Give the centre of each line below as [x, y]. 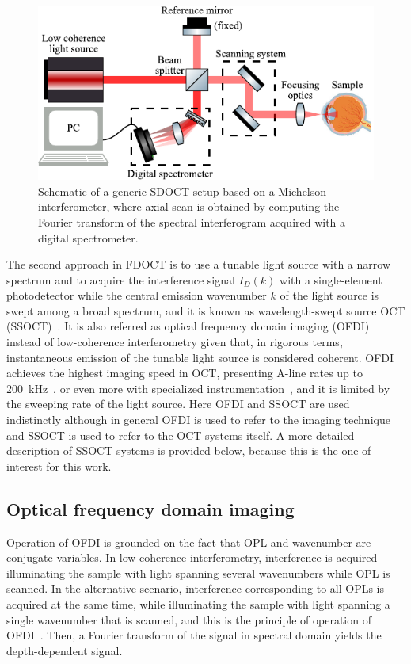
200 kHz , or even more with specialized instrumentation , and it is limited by [198, 388]
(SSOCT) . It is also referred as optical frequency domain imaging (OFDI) [188, 326]
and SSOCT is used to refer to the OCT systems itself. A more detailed [181, 435]
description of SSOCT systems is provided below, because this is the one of [189, 450]
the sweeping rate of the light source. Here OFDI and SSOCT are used [178, 404]
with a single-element [331, 279]
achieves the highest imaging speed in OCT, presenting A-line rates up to [185, 373]
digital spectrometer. [88, 237]
